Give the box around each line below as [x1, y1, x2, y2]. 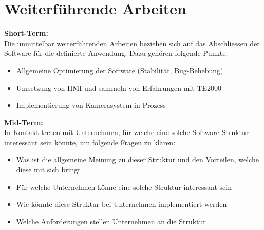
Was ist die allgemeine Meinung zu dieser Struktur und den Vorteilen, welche [16, 154, 259, 165]
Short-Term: [4, 28, 48, 39]
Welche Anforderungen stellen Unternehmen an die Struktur [16, 216, 206, 226]
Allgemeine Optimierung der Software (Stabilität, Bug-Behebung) [16, 65, 223, 75]
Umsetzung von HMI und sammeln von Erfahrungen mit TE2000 [16, 82, 222, 93]
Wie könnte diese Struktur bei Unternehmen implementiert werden [16, 199, 227, 209]
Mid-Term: [4, 117, 43, 127]
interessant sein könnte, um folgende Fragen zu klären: [4, 137, 176, 147]
